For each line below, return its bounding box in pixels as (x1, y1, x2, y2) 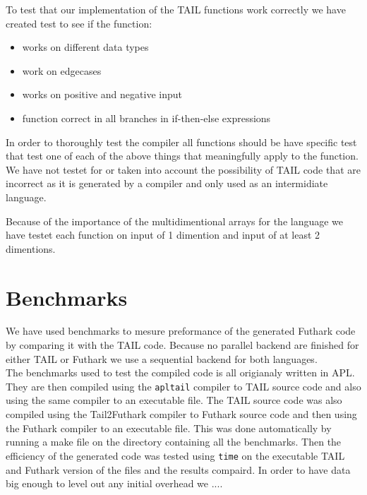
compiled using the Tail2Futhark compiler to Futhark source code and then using (6, 407, 357, 422)
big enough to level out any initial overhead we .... (6, 476, 223, 491)
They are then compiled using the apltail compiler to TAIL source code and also (6, 378, 361, 393)
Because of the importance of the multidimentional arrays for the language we (6, 213, 344, 228)
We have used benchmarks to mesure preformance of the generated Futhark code (6, 323, 356, 338)
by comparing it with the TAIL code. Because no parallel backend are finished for (6, 338, 359, 352)
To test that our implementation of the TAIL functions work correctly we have (6, 2, 346, 16)
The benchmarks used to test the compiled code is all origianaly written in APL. (6, 365, 355, 380)
